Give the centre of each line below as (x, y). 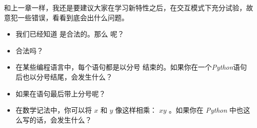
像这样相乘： (136, 110)
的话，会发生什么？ (61, 119)
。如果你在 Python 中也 (206, 110)
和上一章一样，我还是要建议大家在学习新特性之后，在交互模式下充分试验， (125, 7)
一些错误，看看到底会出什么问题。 (73, 17)
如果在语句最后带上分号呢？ (61, 93)
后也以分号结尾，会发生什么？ (64, 76)
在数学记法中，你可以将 (54, 110)
